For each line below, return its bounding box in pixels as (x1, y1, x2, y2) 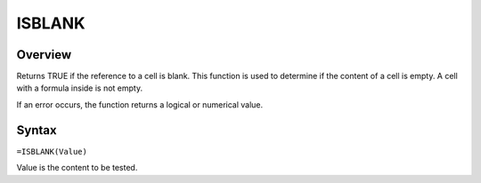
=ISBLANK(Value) (16, 147, 88, 156)
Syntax (16, 123, 57, 138)
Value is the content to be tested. (16, 163, 138, 173)
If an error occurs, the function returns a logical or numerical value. (16, 99, 264, 110)
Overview (16, 47, 72, 62)
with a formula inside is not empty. (16, 83, 143, 93)
